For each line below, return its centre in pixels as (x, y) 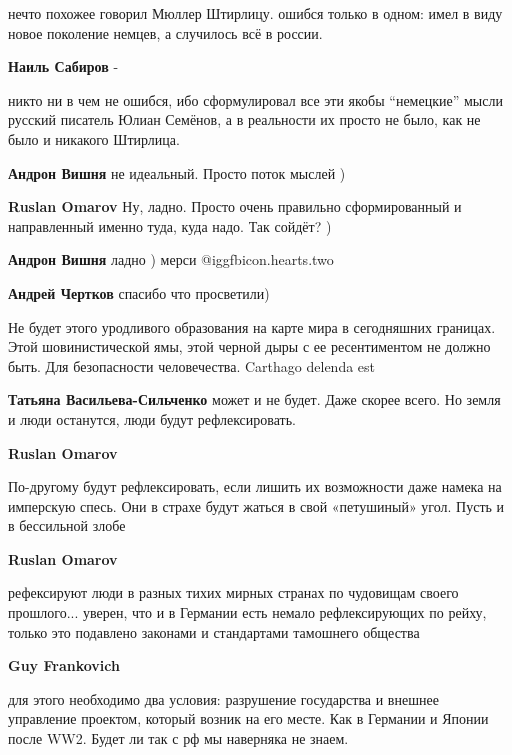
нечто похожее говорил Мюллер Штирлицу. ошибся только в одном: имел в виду (255, 13)
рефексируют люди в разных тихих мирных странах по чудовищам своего (233, 592)
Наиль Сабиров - (63, 66)
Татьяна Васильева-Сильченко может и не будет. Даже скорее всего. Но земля (254, 399)
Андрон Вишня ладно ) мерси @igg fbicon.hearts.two (171, 259)
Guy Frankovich (64, 665)
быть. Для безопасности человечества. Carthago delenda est (192, 365)
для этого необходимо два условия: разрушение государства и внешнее (223, 698)
